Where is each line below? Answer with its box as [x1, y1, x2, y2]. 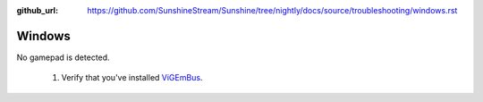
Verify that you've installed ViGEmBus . [61, 72, 203, 83]
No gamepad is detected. [16, 52, 111, 63]
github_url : [16, 5, 58, 15]
